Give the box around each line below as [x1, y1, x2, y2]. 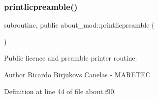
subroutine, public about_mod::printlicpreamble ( [4, 20, 155, 30]
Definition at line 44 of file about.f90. [4, 86, 116, 96]
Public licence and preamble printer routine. [4, 53, 137, 63]
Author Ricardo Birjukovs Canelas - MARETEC [4, 69, 151, 79]
